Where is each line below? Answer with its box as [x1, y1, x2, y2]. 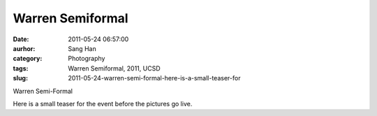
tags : [13, 64, 29, 73]
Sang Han [68, 44, 97, 52]
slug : [13, 74, 28, 82]
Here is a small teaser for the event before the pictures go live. [13, 99, 193, 108]
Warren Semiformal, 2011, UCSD [68, 64, 161, 73]
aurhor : [13, 44, 36, 52]
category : [13, 55, 43, 63]
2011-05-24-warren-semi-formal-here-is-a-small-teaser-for [68, 74, 241, 82]
